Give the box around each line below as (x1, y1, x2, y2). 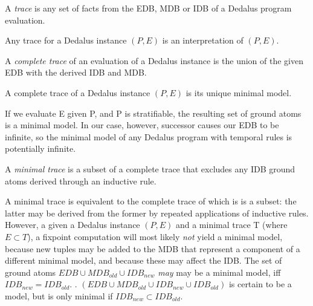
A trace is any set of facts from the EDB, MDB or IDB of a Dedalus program (5, 2, 292, 14)
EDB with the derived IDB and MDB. (5, 66, 147, 79)
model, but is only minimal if (5, 289, 113, 302)
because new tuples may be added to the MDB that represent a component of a (5, 242, 300, 255)
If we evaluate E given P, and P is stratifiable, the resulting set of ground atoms (5, 106, 302, 119)
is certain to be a (228, 278, 292, 290)
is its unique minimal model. (186, 86, 292, 99)
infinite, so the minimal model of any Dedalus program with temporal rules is (5, 130, 292, 143)
